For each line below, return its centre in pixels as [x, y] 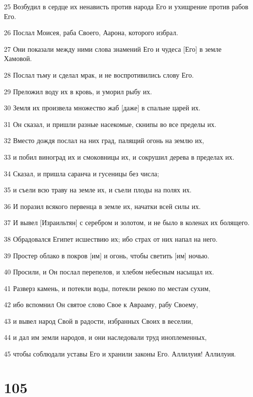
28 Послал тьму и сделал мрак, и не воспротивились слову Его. [99, 74]
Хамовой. [18, 58]
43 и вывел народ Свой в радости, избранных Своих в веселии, [98, 321]
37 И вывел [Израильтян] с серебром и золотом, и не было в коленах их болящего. [127, 222]
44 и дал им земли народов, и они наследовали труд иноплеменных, [105, 337]
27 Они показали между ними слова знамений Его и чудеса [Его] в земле [113, 49]
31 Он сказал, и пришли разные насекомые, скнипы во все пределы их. [110, 124]
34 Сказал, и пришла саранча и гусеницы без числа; [82, 173]
